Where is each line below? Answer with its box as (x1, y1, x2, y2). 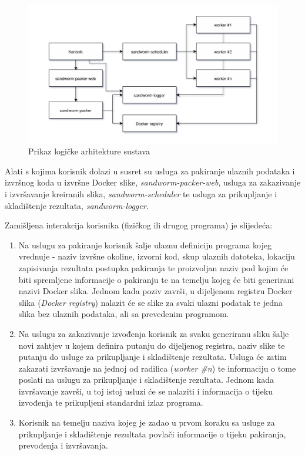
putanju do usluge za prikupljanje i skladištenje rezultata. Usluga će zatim (18, 350, 287, 363)
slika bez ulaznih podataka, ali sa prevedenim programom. (18, 308, 229, 320)
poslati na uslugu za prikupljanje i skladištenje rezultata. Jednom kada (18, 373, 274, 386)
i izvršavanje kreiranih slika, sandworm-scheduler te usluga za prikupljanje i (5, 187, 277, 200)
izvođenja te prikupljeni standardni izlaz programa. (18, 396, 203, 409)
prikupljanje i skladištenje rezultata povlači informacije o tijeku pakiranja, (18, 427, 286, 440)
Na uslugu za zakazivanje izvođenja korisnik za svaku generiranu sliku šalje (18, 327, 289, 339)
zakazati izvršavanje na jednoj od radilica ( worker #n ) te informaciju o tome (18, 362, 296, 374)
